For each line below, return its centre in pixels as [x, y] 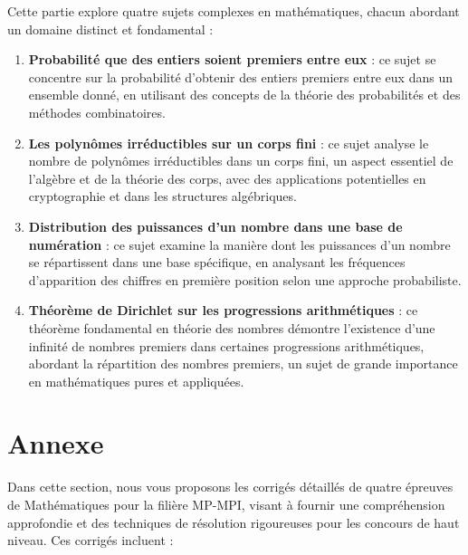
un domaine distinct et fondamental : [110, 29]
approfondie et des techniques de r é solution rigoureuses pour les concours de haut [234, 522]
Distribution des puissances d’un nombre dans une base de [215, 226]
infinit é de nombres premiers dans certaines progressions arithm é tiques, [226, 345]
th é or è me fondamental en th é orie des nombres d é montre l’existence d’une [232, 327]
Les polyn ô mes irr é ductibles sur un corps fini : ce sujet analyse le [229, 143]
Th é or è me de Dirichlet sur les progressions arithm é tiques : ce [223, 310]
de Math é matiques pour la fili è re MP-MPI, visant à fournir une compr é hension [226, 504]
